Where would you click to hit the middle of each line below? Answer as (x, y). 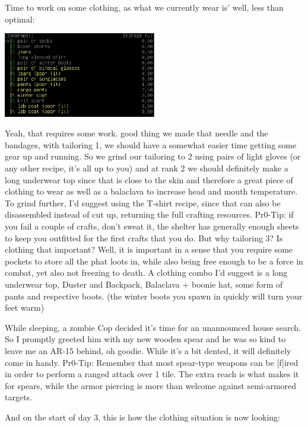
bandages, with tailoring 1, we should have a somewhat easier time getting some (151, 144)
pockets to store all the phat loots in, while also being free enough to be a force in (154, 261)
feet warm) (25, 307)
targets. (19, 397)
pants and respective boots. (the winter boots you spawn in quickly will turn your (154, 296)
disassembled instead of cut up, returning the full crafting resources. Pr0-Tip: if (149, 214)
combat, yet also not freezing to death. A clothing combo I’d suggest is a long (146, 273)
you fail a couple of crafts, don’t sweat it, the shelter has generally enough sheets (152, 226)
